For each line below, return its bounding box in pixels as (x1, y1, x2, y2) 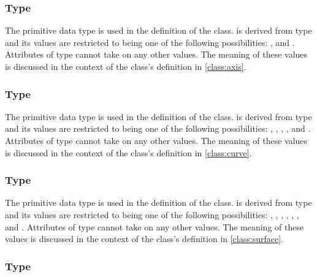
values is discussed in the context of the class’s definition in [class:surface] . (5, 232, 283, 245)
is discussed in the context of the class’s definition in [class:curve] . (5, 146, 252, 159)
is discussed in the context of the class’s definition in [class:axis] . (5, 60, 246, 72)
